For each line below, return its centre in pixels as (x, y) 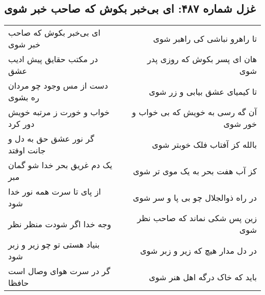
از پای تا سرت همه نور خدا (55, 192)
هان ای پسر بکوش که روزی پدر (202, 59)
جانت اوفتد (27, 150)
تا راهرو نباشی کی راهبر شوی (205, 38)
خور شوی (240, 124)
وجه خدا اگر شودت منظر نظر (60, 224)
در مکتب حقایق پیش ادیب (53, 59)
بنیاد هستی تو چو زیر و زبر (54, 245)
